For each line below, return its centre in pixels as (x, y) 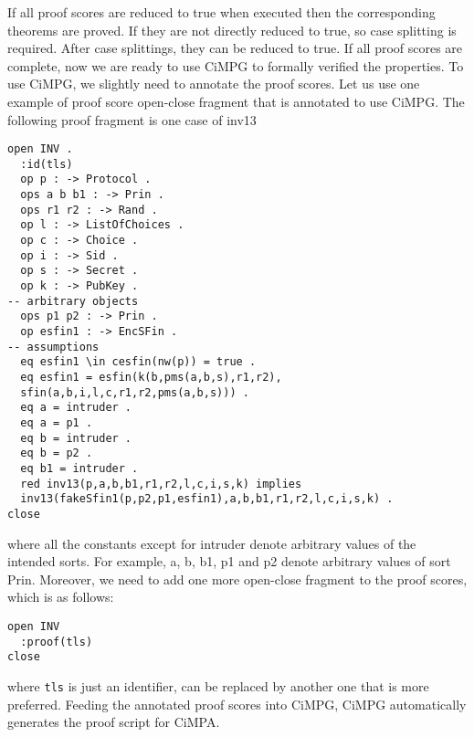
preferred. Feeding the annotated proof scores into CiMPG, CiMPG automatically (237, 704)
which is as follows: (61, 597)
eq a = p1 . (57, 422)
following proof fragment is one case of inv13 (132, 119)
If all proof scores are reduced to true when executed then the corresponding (221, 12)
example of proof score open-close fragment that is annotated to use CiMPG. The (236, 101)
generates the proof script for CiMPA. (114, 722)
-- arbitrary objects (73, 301)
